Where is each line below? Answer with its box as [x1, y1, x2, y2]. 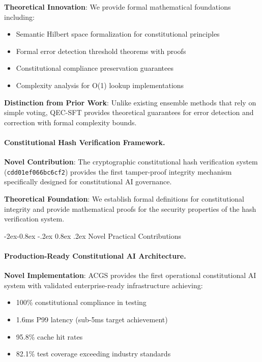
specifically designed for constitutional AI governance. [4, 176, 172, 187]
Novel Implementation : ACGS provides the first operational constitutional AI [4, 270, 256, 281]
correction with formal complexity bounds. [4, 117, 137, 127]
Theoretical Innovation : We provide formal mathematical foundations [4, 2, 231, 12]
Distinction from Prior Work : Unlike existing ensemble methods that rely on [4, 97, 256, 107]
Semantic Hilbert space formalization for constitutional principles [16, 29, 220, 39]
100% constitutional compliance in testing [16, 297, 147, 308]
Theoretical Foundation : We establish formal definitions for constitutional [4, 193, 245, 204]
